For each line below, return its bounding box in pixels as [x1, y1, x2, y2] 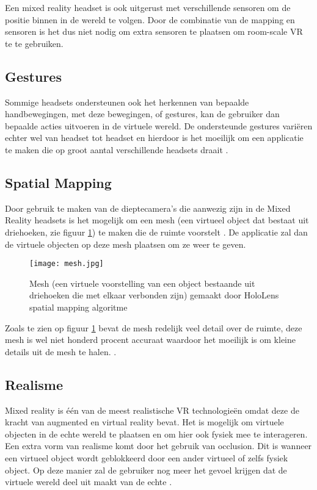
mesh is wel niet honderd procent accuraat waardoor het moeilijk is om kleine [5, 333, 296, 346]
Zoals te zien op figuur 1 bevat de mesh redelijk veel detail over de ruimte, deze [5, 321, 302, 334]
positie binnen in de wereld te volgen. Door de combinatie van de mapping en [5, 13, 295, 26]
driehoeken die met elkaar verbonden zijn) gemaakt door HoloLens [29, 289, 279, 301]
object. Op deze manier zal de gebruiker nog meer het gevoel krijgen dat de [5, 463, 287, 476]
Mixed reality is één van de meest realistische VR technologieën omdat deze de [5, 403, 299, 416]
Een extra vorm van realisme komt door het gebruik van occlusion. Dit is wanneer [5, 439, 312, 452]
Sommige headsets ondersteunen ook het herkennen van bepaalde [5, 95, 249, 108]
